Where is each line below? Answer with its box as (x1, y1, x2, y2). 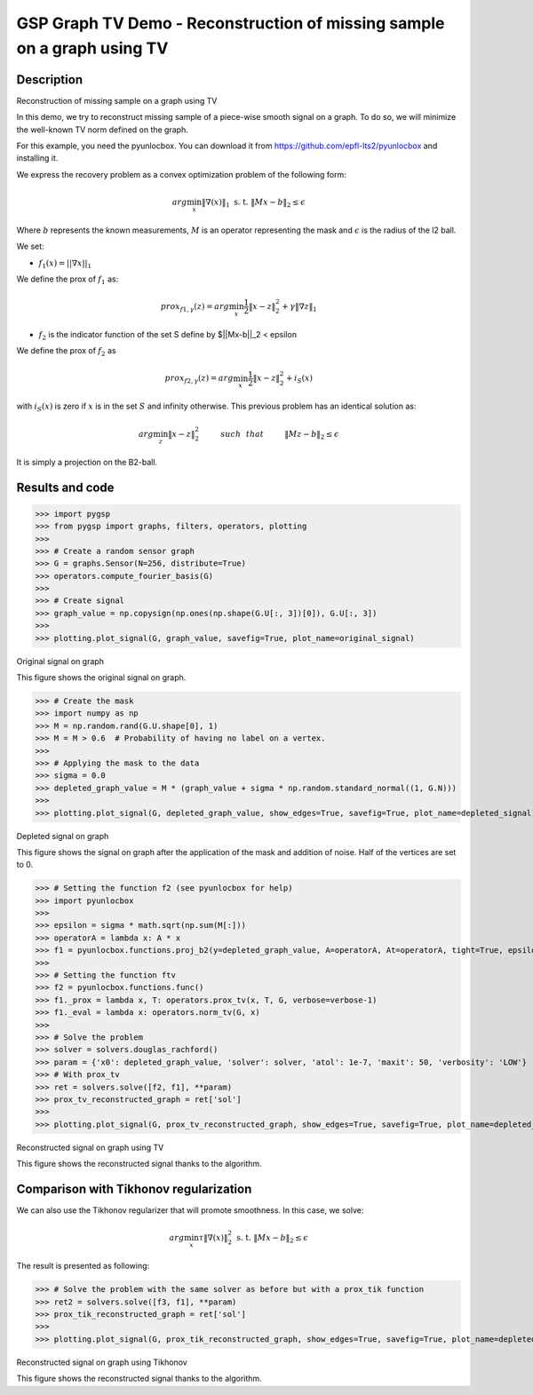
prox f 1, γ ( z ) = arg (160, 301, 230, 313)
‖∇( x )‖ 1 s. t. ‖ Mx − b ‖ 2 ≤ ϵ (201, 197, 306, 209)
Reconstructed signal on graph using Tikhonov (16, 1357, 188, 1367)
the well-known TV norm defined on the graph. (16, 124, 188, 135)
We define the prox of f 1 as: (16, 273, 119, 286)
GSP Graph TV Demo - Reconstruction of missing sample (16, 13, 445, 33)
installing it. (16, 153, 59, 163)
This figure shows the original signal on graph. (16, 672, 187, 683)
